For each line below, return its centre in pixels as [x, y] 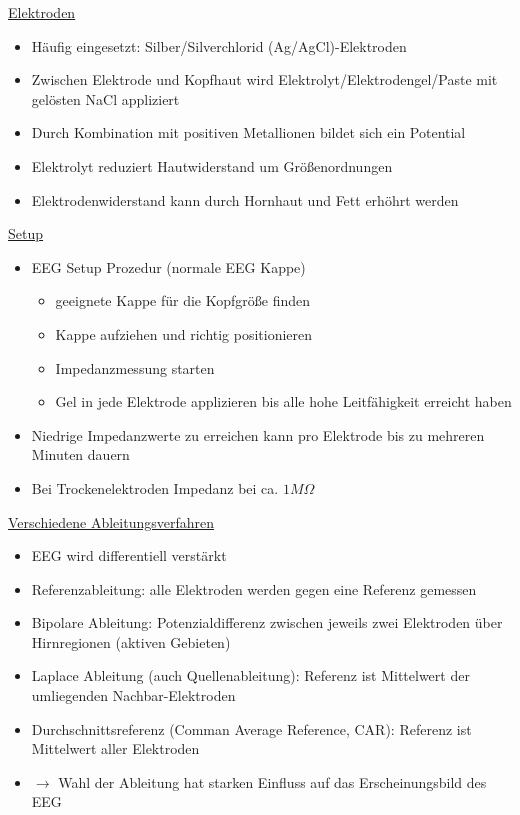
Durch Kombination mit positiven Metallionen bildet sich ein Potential [248, 132]
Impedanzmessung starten [135, 367]
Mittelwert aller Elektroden [115, 748]
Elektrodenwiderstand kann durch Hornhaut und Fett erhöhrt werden [245, 199]
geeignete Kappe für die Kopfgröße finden [183, 300]
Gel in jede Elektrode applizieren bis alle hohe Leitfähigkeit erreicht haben [283, 401]
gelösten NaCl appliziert [105, 98]
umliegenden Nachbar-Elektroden [133, 695]
